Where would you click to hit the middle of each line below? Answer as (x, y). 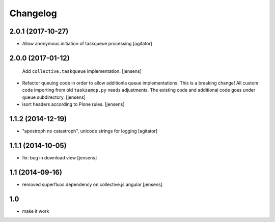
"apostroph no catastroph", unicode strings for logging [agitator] (90, 131)
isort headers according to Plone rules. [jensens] (73, 104)
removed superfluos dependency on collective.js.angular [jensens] (92, 184)
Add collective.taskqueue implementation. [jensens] (82, 71)
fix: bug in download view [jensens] (60, 157)
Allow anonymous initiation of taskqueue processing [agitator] (87, 44)
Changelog (33, 13)
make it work (36, 211)
